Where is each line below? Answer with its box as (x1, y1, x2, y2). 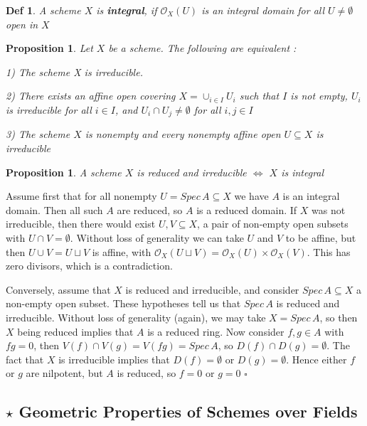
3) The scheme (6, 127, 70, 142)
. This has (307, 244, 351, 259)
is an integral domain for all (201, 3, 325, 17)
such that (239, 88, 280, 103)
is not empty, (290, 88, 348, 103)
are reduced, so (117, 202, 183, 217)
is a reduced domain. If (196, 202, 297, 217)
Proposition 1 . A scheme (6, 164, 122, 179)
